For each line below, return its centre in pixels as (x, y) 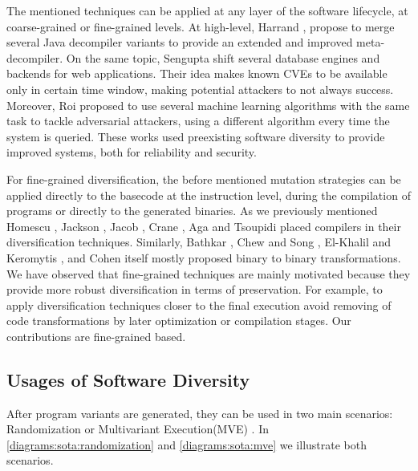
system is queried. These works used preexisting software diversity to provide (196, 136)
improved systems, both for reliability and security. (132, 152)
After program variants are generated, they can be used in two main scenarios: (200, 413)
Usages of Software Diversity (128, 379)
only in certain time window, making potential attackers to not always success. (200, 89)
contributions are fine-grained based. (96, 336)
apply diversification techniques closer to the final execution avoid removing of (199, 305)
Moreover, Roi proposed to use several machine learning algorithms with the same (208, 105)
